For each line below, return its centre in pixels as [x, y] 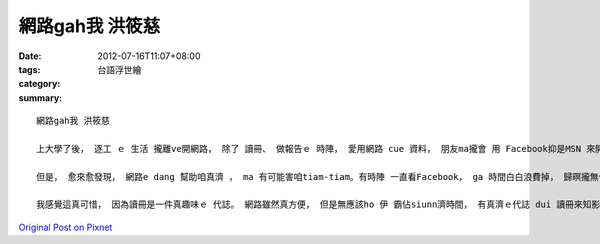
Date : [30, 56]
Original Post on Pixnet [65, 227]
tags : [29, 69]
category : [39, 84]
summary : [40, 97]
